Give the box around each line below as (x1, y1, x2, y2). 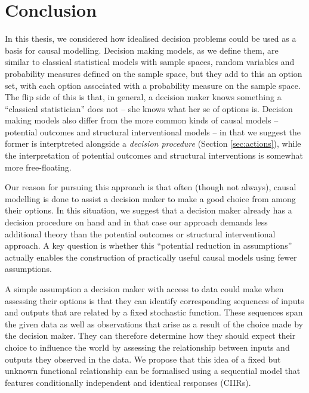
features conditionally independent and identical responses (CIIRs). (5, 376, 251, 388)
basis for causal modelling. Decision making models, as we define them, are (5, 44, 279, 56)
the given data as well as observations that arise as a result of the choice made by (5, 317, 303, 330)
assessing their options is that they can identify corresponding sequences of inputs (5, 294, 304, 307)
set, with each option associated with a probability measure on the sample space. (5, 79, 301, 91)
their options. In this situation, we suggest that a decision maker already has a (5, 204, 292, 216)
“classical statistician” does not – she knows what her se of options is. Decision (5, 102, 293, 115)
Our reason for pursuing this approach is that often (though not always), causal (5, 181, 296, 193)
